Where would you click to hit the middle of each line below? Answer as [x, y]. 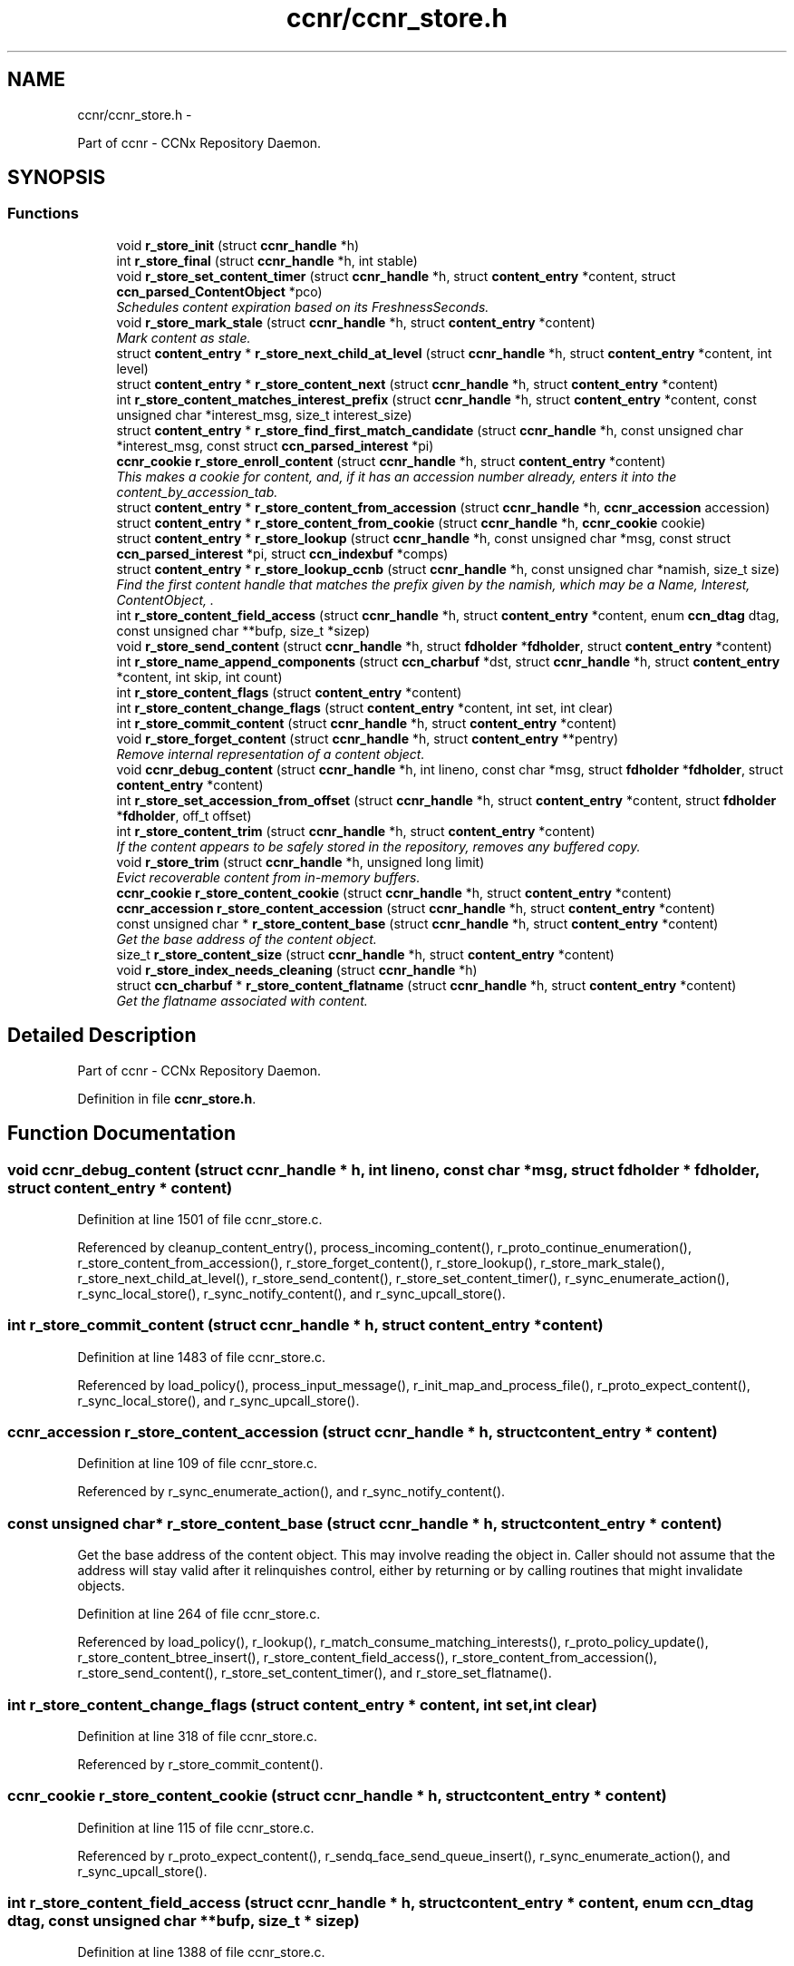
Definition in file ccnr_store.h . [167, 1098]
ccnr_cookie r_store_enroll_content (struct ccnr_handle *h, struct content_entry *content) [391, 461]
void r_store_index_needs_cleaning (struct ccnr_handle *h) [297, 969]
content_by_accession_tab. [197, 491]
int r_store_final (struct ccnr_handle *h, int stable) [267, 260]
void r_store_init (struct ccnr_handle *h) [238, 245]
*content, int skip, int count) [199, 676]
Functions [43, 214]
